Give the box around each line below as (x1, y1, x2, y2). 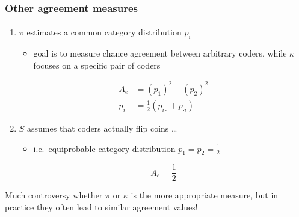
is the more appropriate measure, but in (131, 189, 279, 201)
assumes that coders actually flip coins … (27, 121, 177, 134)
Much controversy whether (5, 189, 103, 201)
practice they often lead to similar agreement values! (5, 201, 198, 213)
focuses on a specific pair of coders (33, 58, 161, 71)
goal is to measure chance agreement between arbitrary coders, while (33, 47, 287, 60)
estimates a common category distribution (26, 26, 182, 38)
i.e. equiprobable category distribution (33, 142, 176, 154)
